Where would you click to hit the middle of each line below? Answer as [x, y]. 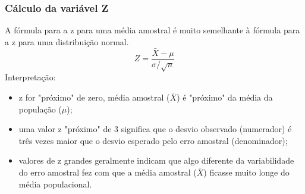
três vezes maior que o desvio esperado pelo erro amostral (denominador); [153, 140]
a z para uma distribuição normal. [67, 41]
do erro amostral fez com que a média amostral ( [108, 172]
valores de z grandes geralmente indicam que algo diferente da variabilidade [156, 160]
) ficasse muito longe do [246, 172]
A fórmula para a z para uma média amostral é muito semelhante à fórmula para [152, 30]
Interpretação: [30, 77]
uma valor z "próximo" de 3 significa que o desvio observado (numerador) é [155, 129]
